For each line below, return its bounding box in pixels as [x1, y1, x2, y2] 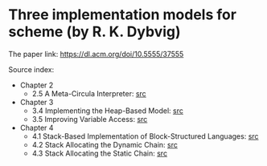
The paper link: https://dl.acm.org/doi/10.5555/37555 [8, 49, 184, 59]
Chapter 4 [19, 123, 54, 132]
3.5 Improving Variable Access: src [31, 114, 148, 123]
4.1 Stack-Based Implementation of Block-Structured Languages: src [31, 131, 259, 141]
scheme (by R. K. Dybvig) [8, 22, 181, 41]
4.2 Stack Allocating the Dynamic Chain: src [31, 140, 179, 149]
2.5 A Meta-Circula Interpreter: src [31, 88, 146, 98]
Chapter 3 [19, 97, 54, 107]
